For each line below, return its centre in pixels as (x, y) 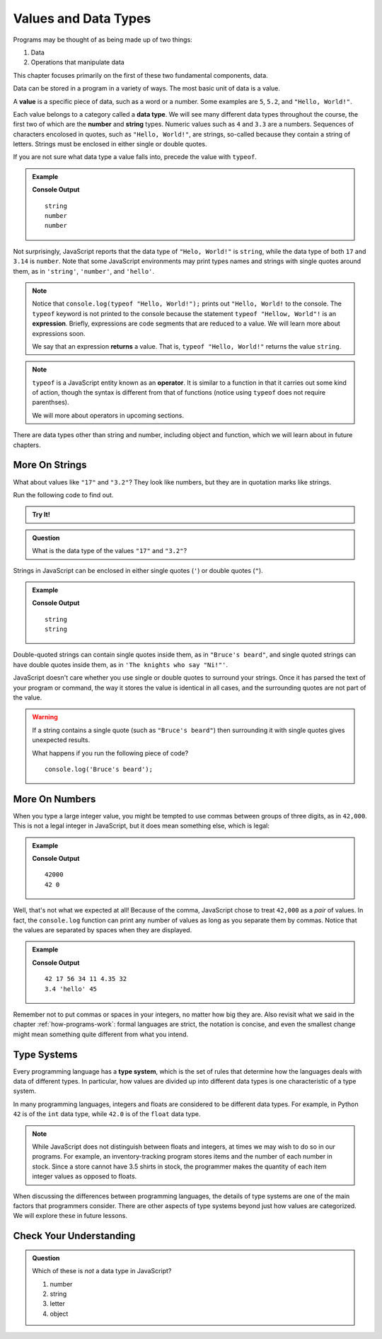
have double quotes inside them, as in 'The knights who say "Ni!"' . (120, 664)
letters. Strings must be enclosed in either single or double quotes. (110, 144)
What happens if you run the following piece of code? (110, 753)
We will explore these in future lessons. (70, 1216)
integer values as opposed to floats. (85, 1176)
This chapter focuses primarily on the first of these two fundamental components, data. (140, 75)
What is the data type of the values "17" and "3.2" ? (110, 551)
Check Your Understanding (74, 1236)
